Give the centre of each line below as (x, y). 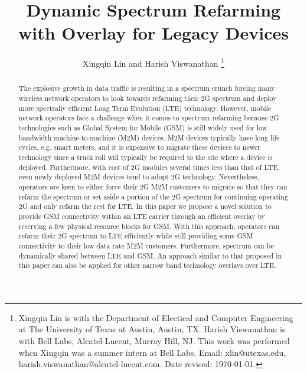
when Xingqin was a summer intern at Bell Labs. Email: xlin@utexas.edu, (152, 352)
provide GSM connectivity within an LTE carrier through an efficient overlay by (142, 216)
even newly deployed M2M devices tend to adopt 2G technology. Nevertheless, (139, 177)
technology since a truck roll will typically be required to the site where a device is (146, 157)
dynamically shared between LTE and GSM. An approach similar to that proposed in (150, 255)
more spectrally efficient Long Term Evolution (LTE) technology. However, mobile (145, 108)
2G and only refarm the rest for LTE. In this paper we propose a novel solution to (145, 206)
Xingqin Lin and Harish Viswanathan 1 (153, 62)
